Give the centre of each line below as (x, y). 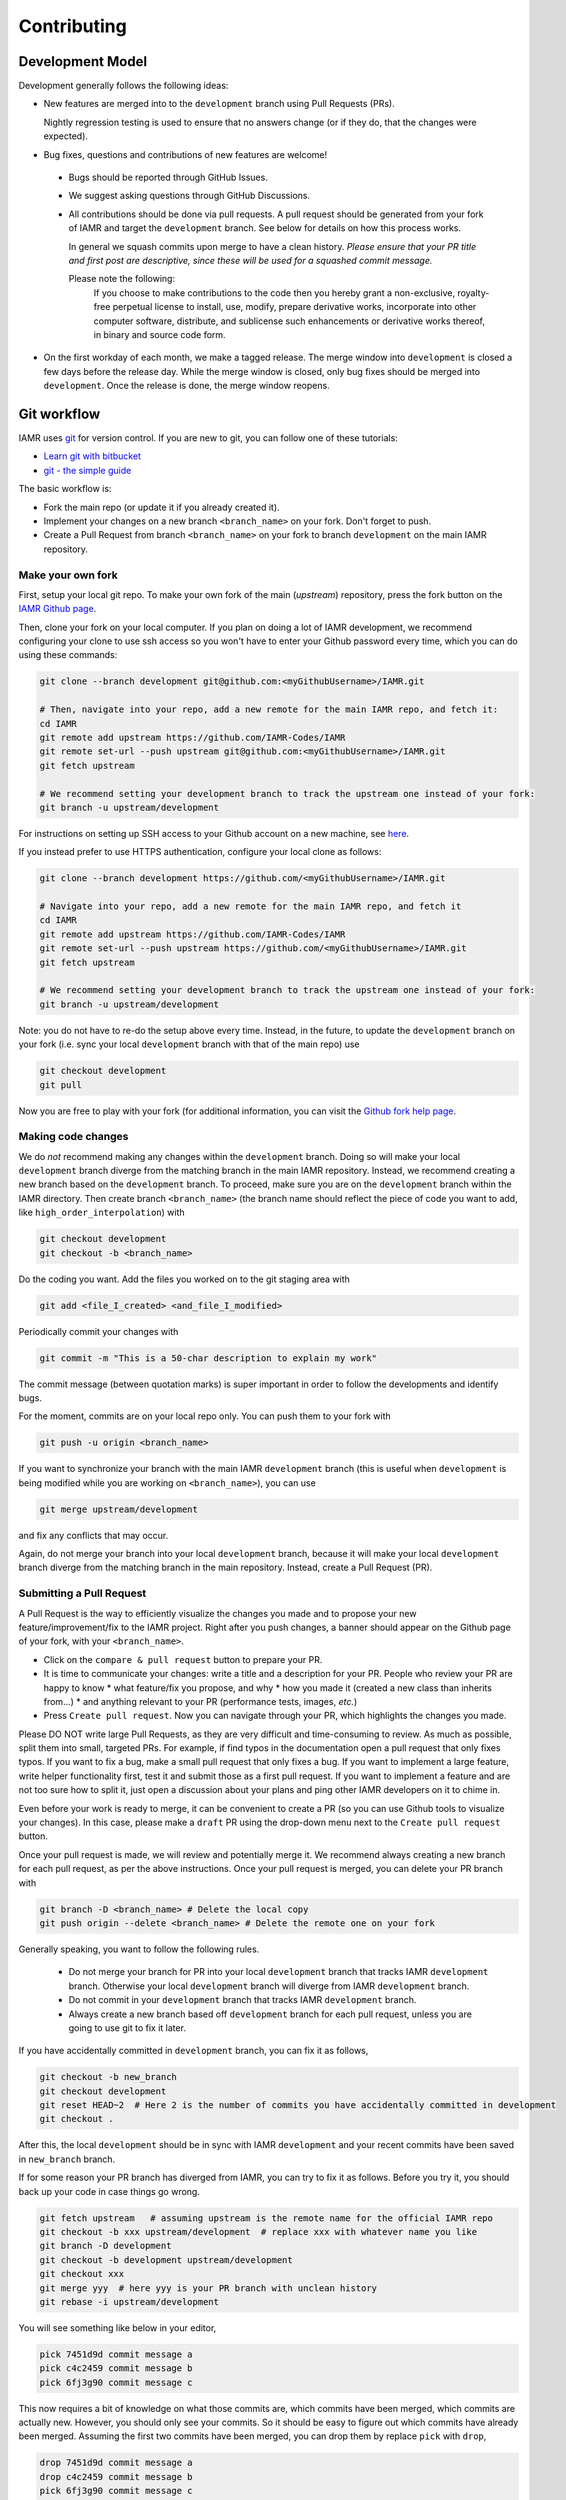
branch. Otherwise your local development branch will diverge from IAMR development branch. (269, 1986)
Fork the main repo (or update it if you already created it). (161, 507)
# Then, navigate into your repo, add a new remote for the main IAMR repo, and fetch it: (269, 709)
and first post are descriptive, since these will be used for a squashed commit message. (250, 260)
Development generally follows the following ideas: (123, 86)
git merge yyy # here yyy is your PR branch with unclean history (208, 2288)
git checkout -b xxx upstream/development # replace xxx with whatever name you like (258, 2231)
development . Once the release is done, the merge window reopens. (186, 386)
